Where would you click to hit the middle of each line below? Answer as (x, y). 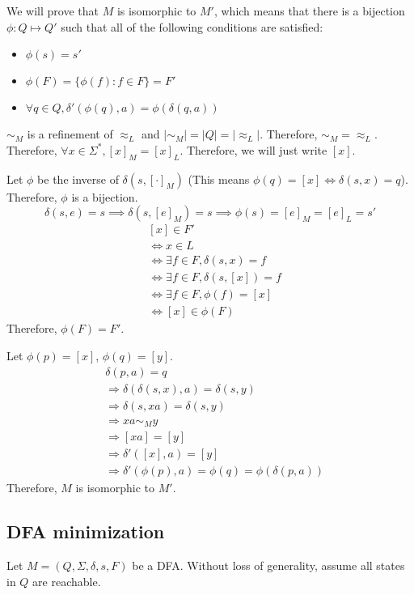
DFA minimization (86, 531)
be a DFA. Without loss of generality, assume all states (268, 565)
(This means (219, 178)
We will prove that (53, 11)
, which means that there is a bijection (309, 11)
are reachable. (67, 581)
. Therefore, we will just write (253, 149)
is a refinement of (70, 134)
